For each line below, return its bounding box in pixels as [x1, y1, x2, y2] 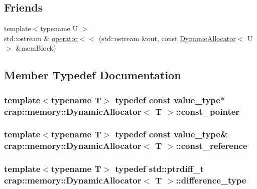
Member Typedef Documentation [4, 67, 181, 83]
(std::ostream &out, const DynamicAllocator [98, 33, 236, 43]
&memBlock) [16, 43, 56, 53]
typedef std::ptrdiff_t [115, 162, 204, 175]
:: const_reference [176, 139, 247, 152]
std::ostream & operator [4, 33, 78, 43]
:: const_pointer [176, 105, 240, 117]
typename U [40, 23, 78, 34]
